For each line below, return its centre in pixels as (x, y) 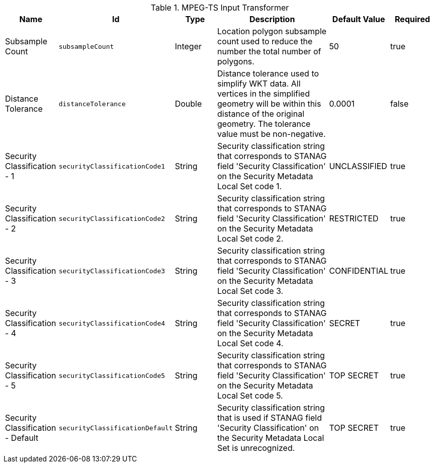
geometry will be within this (269, 104)
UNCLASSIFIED (358, 166)
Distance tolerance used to (268, 73)
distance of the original (261, 114)
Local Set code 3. (250, 291)
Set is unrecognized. (256, 448)
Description (272, 19)
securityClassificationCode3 (112, 271)
